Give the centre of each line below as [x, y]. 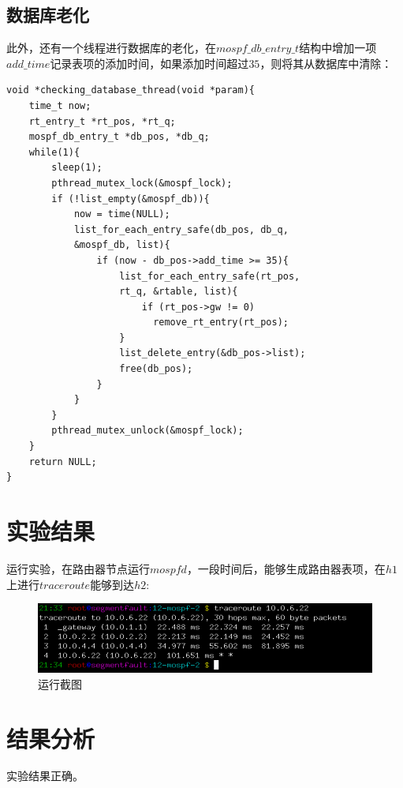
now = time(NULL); [122, 214]
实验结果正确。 [45, 776]
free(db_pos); [156, 369]
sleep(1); [77, 168]
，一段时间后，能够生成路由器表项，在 [286, 568]
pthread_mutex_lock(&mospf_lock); [142, 183]
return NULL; [63, 462]
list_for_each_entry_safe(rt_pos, [210, 276]
